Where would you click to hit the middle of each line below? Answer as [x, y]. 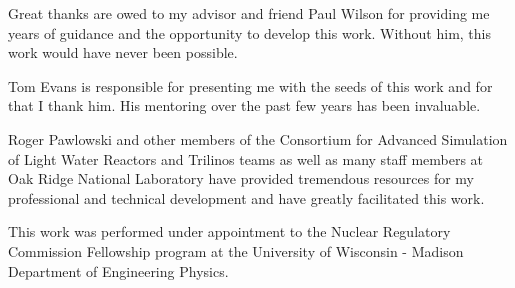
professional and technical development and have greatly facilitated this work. [246, 197]
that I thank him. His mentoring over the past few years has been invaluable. [244, 105]
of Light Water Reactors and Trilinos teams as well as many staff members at [246, 158]
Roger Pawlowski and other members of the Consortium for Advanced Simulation [258, 138]
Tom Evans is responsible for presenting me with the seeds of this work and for [250, 85]
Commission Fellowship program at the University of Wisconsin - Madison [236, 250]
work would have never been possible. [123, 52]
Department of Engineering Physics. [118, 270]
